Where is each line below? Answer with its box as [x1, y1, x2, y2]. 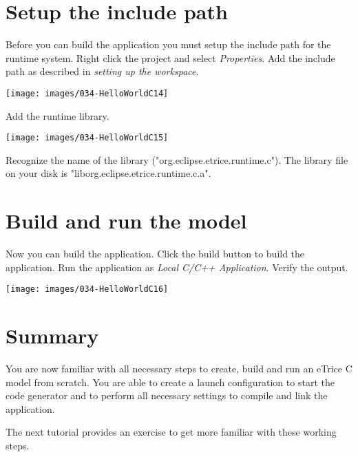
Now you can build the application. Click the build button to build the [6, 246, 305, 261]
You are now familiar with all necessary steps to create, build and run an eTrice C [6, 361, 352, 376]
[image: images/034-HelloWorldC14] [6, 88, 169, 98]
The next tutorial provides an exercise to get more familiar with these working [6, 425, 337, 439]
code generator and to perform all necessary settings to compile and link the [6, 388, 328, 403]
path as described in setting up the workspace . [6, 64, 199, 78]
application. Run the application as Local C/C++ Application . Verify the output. [6, 259, 348, 274]
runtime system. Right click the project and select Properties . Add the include [6, 50, 335, 65]
